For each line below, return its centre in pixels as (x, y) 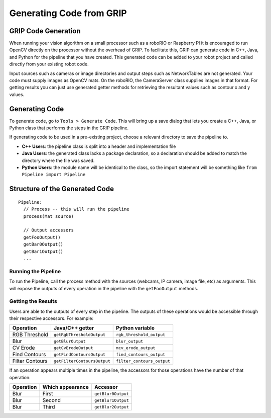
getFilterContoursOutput (82, 361)
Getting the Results (33, 301)
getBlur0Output (112, 394)
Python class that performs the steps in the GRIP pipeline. (69, 128)
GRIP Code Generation (45, 31)
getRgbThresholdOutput (79, 335)
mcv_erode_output (135, 348)
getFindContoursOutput (79, 354)
